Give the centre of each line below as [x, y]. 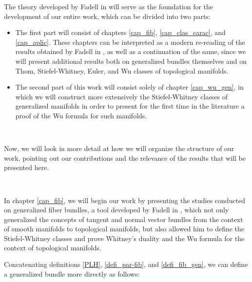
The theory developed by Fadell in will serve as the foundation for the [109, 6]
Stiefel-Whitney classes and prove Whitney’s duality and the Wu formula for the [124, 238]
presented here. [27, 167]
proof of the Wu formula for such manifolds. [81, 115]
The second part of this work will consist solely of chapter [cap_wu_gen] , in [129, 87]
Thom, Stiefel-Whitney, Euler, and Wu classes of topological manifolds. [122, 70]
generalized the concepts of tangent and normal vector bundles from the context [124, 219]
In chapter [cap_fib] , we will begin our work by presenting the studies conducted [125, 200]
